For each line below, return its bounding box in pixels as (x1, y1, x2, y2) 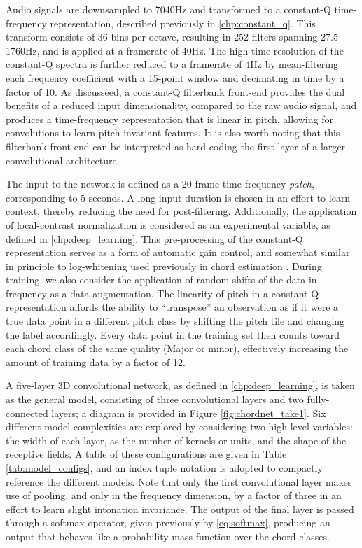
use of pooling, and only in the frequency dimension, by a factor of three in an (6, 488, 342, 503)
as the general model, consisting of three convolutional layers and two (6, 392, 304, 407)
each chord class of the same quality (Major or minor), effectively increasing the (6, 341, 349, 356)
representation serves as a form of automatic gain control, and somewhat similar (6, 245, 350, 260)
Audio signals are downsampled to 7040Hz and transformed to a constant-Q (6, 2, 331, 16)
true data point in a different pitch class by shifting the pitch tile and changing (6, 314, 345, 328)
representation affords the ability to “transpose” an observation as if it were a (6, 300, 339, 314)
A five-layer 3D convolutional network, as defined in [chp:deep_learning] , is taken (6, 378, 355, 393)
